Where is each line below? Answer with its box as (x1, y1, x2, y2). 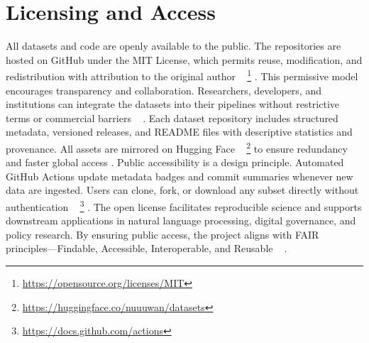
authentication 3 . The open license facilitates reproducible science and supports (6, 197, 362, 214)
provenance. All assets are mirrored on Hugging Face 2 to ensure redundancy (6, 138, 348, 156)
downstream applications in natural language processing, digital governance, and (6, 213, 356, 228)
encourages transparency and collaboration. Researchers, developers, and (6, 82, 321, 97)
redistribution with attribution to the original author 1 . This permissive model (6, 67, 358, 83)
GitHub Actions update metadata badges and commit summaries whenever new (6, 168, 353, 183)
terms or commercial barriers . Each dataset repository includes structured (6, 110, 338, 125)
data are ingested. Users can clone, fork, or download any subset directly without (6, 183, 359, 197)
